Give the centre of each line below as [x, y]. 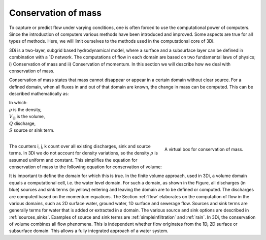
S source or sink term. [32, 130]
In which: [18, 103]
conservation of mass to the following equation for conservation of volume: [85, 167]
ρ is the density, [25, 109]
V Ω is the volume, [27, 117]
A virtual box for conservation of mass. [204, 149]
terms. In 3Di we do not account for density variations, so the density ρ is [83, 153]
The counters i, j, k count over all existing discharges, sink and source [80, 146]
